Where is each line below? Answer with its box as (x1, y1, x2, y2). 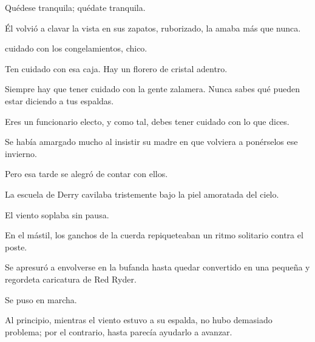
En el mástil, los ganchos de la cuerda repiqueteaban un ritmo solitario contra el (5, 229, 303, 241)
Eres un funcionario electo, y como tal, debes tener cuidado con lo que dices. (5, 115, 290, 127)
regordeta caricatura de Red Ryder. (5, 272, 137, 285)
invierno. (5, 147, 37, 159)
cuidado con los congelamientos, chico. (5, 42, 147, 55)
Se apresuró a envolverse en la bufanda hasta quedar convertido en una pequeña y (5, 261, 310, 273)
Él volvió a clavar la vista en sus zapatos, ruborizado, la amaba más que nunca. (5, 21, 301, 34)
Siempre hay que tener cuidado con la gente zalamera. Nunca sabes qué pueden (5, 82, 300, 95)
